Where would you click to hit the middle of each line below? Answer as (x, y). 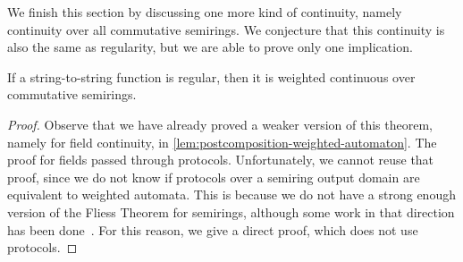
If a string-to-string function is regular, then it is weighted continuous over (211, 76)
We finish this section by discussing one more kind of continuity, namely (205, 12)
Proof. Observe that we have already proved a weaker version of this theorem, (220, 124)
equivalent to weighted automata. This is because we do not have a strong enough (231, 194)
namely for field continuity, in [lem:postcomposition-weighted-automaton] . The (222, 142)
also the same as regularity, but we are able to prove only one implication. (210, 47)
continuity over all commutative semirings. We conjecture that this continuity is (226, 29)
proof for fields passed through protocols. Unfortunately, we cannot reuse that (221, 160)
